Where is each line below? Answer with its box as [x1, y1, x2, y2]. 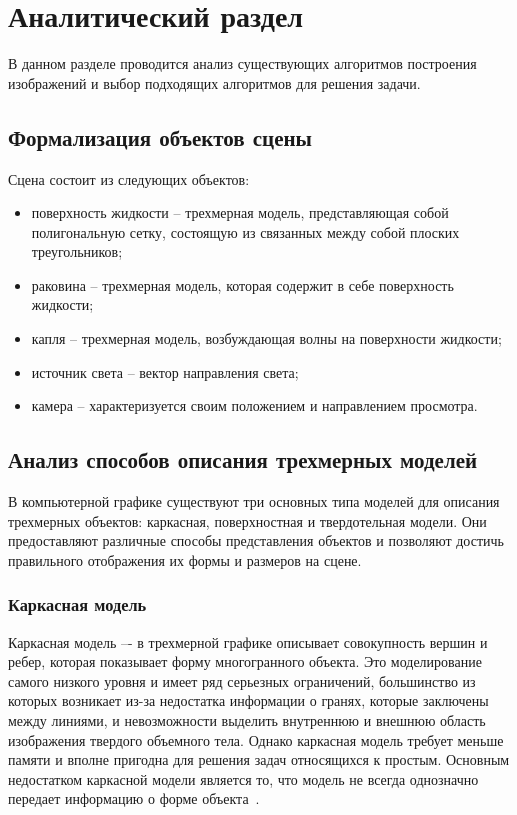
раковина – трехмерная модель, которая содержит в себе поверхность [31, 274, 454, 295]
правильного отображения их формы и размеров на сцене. [8, 549, 362, 570]
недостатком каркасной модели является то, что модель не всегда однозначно [8, 768, 479, 789]
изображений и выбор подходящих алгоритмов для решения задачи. [8, 72, 421, 93]
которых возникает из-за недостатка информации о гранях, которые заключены [8, 690, 489, 711]
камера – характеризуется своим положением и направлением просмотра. [31, 395, 478, 416]
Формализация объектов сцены [8, 121, 312, 152]
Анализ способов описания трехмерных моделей [8, 444, 478, 475]
